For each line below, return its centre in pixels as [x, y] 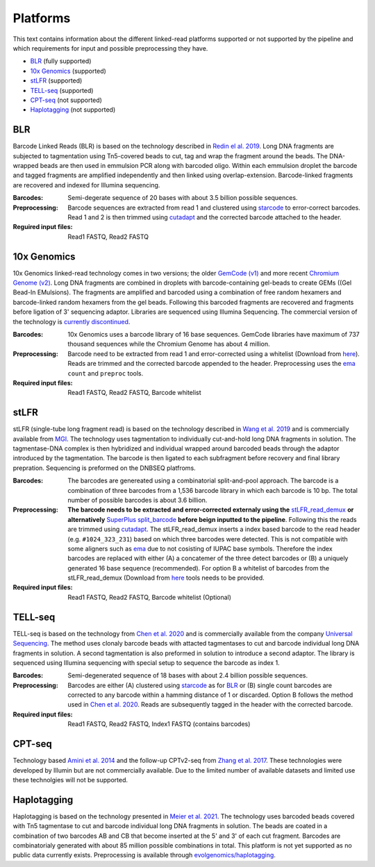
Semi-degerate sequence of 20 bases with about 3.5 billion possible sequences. [183, 198]
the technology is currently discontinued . [72, 321]
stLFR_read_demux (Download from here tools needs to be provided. [166, 578]
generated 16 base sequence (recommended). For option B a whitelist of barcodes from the [199, 568]
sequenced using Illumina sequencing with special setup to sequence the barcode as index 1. [147, 662]
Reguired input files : [43, 227]
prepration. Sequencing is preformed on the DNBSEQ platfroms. [104, 468]
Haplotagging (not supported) [73, 110]
